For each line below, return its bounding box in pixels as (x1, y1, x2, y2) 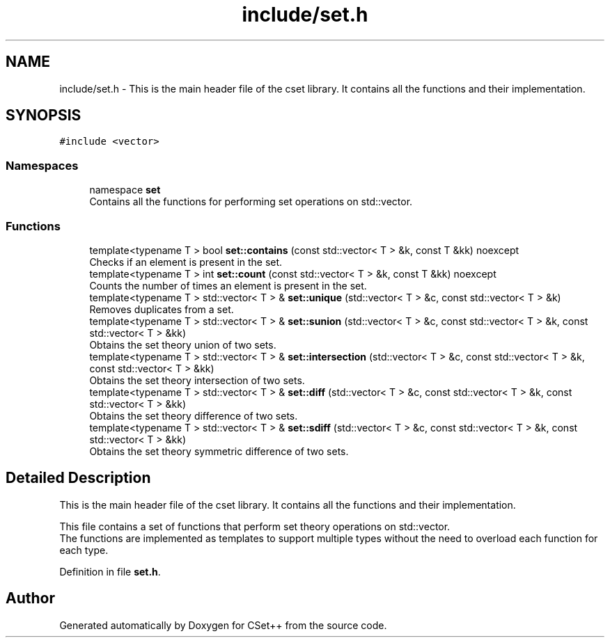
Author (6, 589, 55, 608)
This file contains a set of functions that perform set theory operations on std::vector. (59, 520, 451, 532)
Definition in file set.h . (59, 565, 161, 578)
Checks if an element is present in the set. (89, 255, 283, 268)
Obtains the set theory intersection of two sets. (89, 374, 305, 386)
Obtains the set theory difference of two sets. (89, 409, 298, 422)
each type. (59, 543, 109, 556)
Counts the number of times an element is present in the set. (89, 279, 367, 292)
